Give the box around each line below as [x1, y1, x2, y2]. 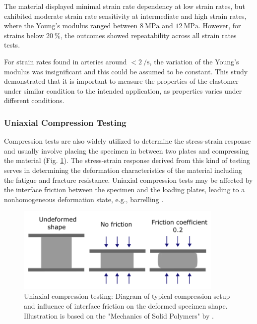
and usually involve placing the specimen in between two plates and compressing [4, 145, 249, 156]
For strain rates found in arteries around [4, 56, 127, 66]
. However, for [198, 20, 241, 31]
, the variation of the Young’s [149, 56, 239, 66]
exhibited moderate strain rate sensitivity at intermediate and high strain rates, [4, 10, 247, 21]
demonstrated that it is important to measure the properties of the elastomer [4, 76, 239, 86]
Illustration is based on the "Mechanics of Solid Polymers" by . [24, 310, 214, 321]
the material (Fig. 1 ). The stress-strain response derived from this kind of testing [4, 155, 251, 165]
